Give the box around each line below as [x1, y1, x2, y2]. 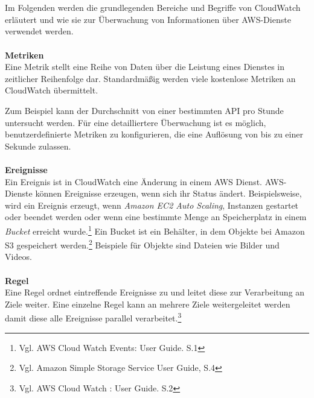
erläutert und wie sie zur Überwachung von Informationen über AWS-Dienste [5, 13, 291, 25]
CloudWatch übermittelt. [5, 84, 98, 96]
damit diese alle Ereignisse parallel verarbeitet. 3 [5, 310, 182, 324]
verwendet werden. [5, 25, 74, 37]
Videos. [5, 250, 32, 263]
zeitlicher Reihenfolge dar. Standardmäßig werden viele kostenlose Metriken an [5, 72, 296, 84]
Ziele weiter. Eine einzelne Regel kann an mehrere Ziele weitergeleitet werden [5, 297, 290, 310]
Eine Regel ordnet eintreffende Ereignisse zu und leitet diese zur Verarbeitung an [5, 286, 305, 298]
